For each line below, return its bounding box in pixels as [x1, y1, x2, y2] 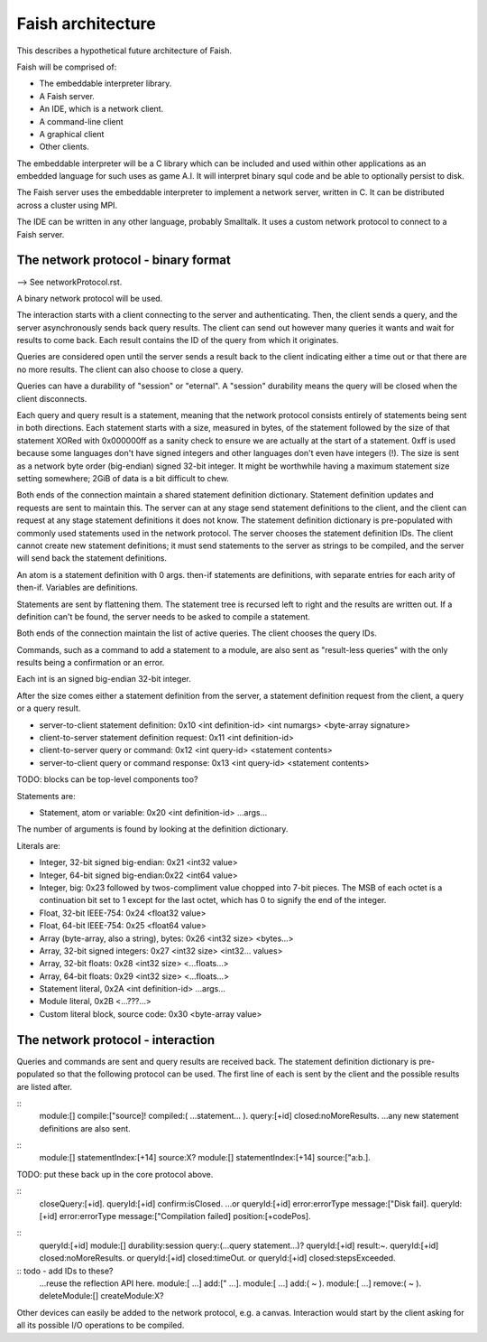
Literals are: [16, 840, 60, 851]
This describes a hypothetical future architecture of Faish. [16, 45, 233, 56]
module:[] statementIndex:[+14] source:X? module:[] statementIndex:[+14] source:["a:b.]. [39, 1152, 372, 1163]
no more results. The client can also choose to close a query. [16, 364, 243, 375]
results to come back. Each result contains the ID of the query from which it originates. [16, 335, 339, 346]
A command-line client [39, 116, 124, 126]
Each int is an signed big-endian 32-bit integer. [16, 674, 191, 685]
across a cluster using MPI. [16, 200, 117, 210]
